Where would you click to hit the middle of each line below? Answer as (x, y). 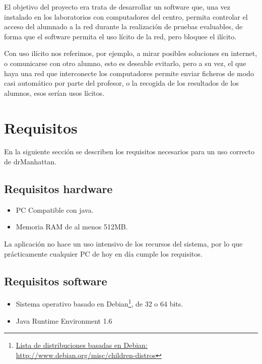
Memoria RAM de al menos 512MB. (72, 227)
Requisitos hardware (58, 189)
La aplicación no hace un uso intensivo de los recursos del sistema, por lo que (123, 244)
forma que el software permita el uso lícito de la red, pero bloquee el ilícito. (120, 36)
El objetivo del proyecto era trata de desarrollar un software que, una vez (117, 7)
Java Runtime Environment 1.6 (64, 320)
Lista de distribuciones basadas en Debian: (82, 345)
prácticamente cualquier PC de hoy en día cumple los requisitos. (103, 253)
